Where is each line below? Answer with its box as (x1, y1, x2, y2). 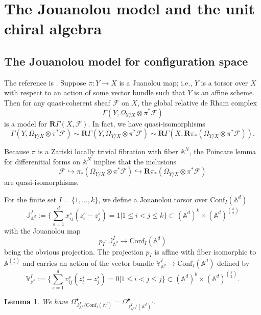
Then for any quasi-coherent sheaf (4, 97, 110, 108)
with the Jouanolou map (4, 225, 81, 236)
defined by (217, 257, 250, 268)
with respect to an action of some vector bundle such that (4, 87, 185, 98)
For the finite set (4, 194, 57, 204)
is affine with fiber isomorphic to (154, 246, 256, 257)
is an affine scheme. (194, 87, 254, 98)
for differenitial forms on (4, 156, 81, 166)
